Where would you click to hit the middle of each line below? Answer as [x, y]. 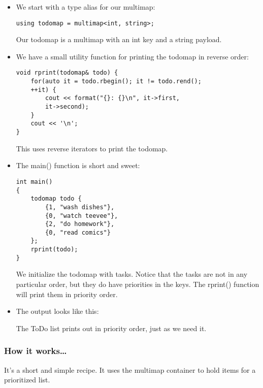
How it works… [36, 351]
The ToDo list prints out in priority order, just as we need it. [111, 328]
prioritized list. [27, 380]
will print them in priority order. [67, 294]
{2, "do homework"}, [80, 224]
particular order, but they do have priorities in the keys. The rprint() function [138, 284]
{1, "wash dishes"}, [80, 207]
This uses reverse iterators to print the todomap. [92, 148]
